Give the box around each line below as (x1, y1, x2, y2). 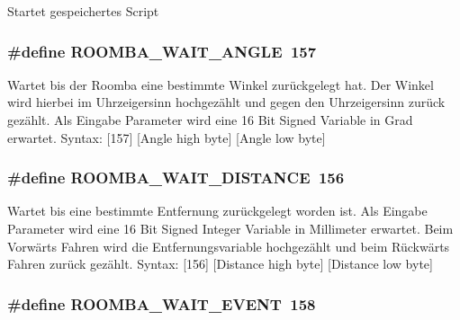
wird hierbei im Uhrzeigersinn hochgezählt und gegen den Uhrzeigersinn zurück (7, 93, 446, 111)
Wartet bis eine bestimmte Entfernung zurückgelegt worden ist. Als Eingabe (7, 201, 428, 220)
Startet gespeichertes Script (7, 2, 159, 20)
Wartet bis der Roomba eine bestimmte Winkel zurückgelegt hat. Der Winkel (7, 75, 434, 93)
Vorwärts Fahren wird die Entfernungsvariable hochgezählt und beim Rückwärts (7, 236, 450, 255)
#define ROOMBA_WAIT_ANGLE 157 (7, 40, 317, 62)
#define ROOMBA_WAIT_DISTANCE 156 (7, 166, 345, 189)
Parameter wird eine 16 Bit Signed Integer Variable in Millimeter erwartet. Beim (7, 219, 454, 237)
